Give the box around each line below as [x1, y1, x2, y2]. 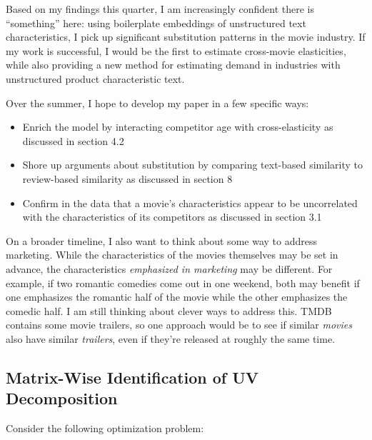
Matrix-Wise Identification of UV [6, 366, 259, 388]
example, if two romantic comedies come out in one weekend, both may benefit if [6, 275, 360, 290]
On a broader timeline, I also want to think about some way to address [6, 233, 317, 248]
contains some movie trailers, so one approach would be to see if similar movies [6, 317, 353, 332]
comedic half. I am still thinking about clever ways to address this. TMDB [6, 303, 332, 318]
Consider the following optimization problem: [6, 421, 204, 436]
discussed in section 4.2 [22, 133, 124, 148]
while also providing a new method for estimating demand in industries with [6, 57, 341, 72]
